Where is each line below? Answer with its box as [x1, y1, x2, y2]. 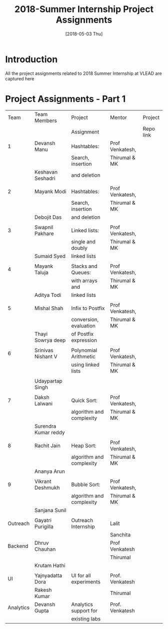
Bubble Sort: [71, 481, 100, 488]
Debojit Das [34, 213, 62, 220]
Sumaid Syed [34, 253, 66, 260]
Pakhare [34, 230, 54, 237]
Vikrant [34, 478, 51, 485]
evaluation [71, 322, 96, 329]
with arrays [71, 277, 97, 284]
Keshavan [34, 168, 58, 175]
